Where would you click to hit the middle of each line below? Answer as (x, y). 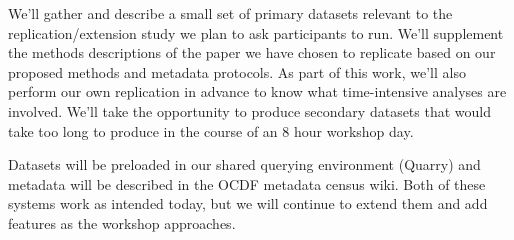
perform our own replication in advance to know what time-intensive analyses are (257, 91)
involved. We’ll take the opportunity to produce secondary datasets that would (249, 110)
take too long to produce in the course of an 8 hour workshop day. (211, 130)
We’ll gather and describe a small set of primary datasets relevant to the (230, 13)
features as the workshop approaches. (122, 222)
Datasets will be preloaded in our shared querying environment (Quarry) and (244, 164)
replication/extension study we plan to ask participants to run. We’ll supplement (256, 32)
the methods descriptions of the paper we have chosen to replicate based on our (252, 52)
